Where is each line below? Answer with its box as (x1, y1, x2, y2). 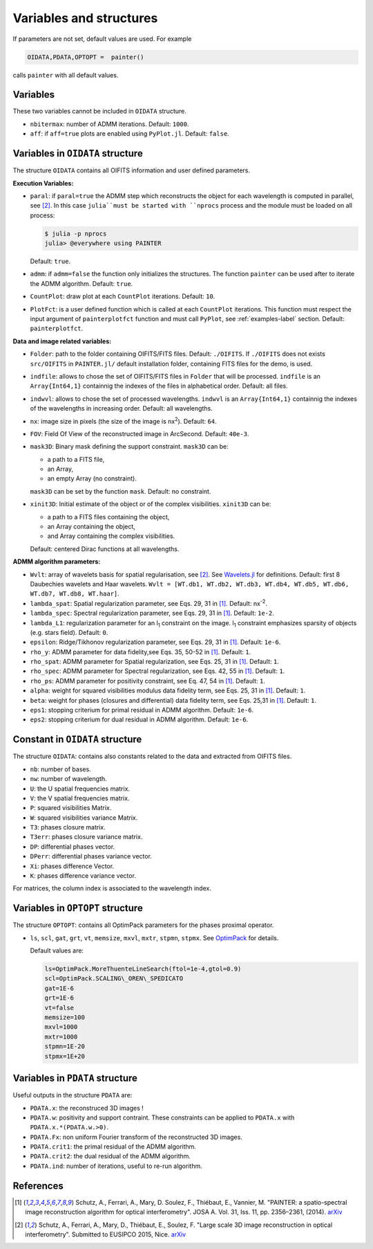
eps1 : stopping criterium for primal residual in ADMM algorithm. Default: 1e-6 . (30, 706, 254, 715)
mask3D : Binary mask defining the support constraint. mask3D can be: (30, 442, 229, 451)
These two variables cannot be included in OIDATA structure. (12, 107, 186, 116)
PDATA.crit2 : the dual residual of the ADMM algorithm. (30, 1152, 191, 1160)
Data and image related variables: (12, 336, 112, 345)
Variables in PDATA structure (12, 1072, 138, 1084)
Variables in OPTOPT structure (12, 902, 143, 914)
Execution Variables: (12, 179, 74, 187)
